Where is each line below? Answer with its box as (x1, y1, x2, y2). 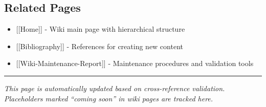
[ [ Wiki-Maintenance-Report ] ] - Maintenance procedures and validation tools (16, 58, 254, 69)
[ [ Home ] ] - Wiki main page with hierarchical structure (16, 24, 185, 34)
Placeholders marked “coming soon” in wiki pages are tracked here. (4, 93, 213, 103)
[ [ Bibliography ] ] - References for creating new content (16, 40, 183, 51)
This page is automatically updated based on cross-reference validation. (4, 82, 225, 93)
